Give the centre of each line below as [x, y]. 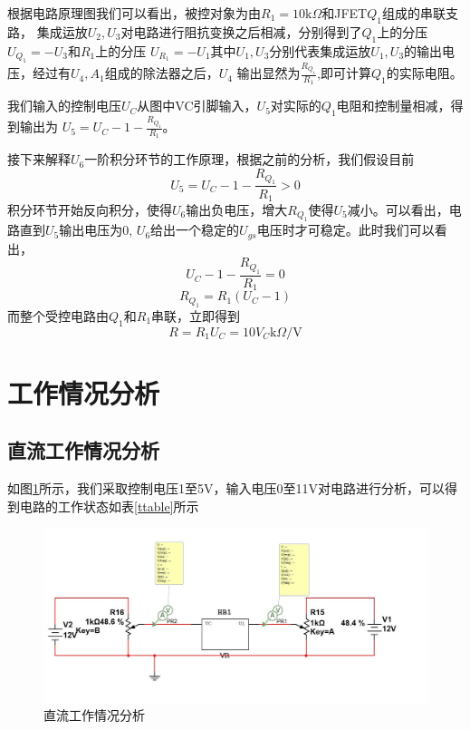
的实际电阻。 [424, 73]
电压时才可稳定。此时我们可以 [345, 230]
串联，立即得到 [196, 315]
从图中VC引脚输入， [197, 106]
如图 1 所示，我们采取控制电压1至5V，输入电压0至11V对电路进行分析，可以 [226, 488]
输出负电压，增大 [237, 209]
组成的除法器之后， [162, 73]
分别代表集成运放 [320, 50]
